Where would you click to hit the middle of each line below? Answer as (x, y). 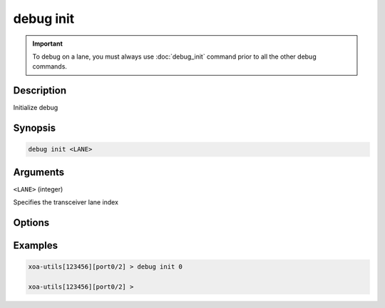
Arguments (39, 172)
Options (31, 223)
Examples (36, 245)
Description (40, 90)
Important (48, 44)
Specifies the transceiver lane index (66, 202)
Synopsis (35, 128)
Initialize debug (36, 108)
